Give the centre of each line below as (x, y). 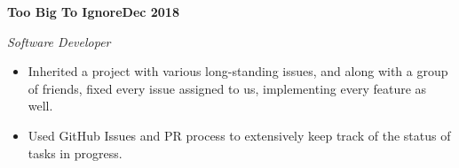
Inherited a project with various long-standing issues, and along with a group (238, 71)
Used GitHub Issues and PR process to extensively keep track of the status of (239, 135)
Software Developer (59, 41)
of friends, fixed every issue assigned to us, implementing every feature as (227, 88)
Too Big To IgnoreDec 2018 (93, 11)
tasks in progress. (75, 153)
